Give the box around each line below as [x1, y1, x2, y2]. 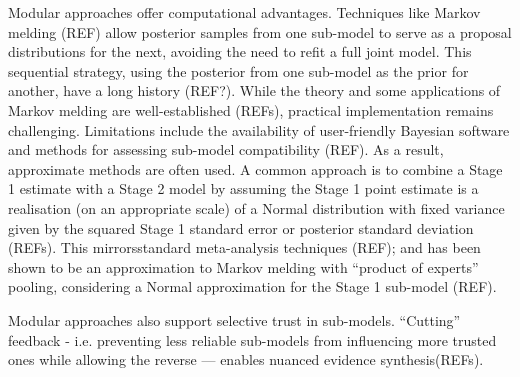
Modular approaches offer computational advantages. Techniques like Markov [8, 2, 481, 22]
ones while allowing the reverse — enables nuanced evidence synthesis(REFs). [8, 349, 484, 370]
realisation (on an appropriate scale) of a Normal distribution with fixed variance [8, 197, 505, 218]
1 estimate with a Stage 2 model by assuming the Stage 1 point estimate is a [8, 178, 479, 199]
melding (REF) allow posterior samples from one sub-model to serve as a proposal [8, 21, 512, 42]
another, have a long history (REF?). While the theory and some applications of [8, 80, 501, 101]
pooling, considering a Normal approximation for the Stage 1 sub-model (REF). [8, 276, 497, 297]
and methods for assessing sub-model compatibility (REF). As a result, [8, 139, 444, 160]
